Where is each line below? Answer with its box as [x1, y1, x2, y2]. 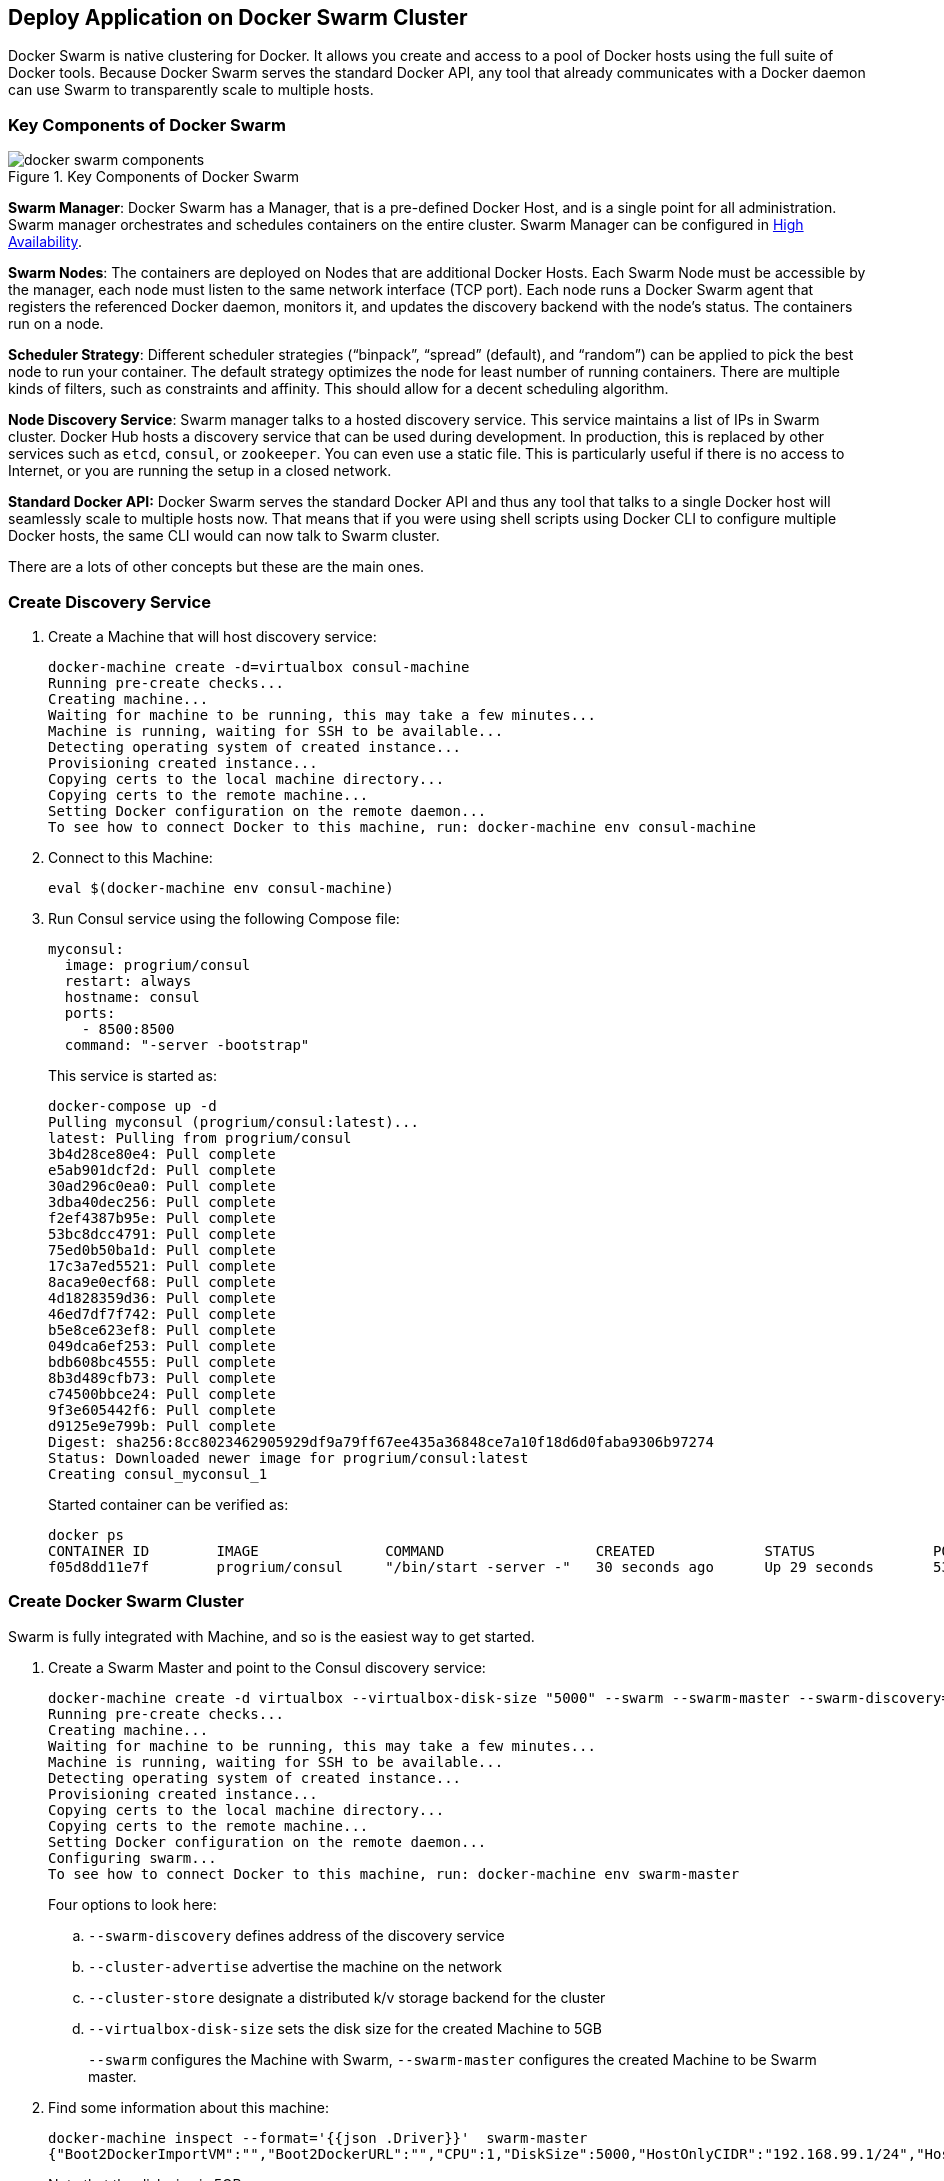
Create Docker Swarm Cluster [8, 1591, 244, 1612]
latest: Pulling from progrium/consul [48, 1129, 352, 1146]
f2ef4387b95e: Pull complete [48, 1209, 276, 1226]
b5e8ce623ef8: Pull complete [48, 1321, 276, 1338]
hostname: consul [64, 988, 200, 1005]
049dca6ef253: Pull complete [48, 1337, 276, 1354]
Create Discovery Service [8, 591, 211, 612]
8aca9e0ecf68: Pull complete [48, 1273, 276, 1290]
